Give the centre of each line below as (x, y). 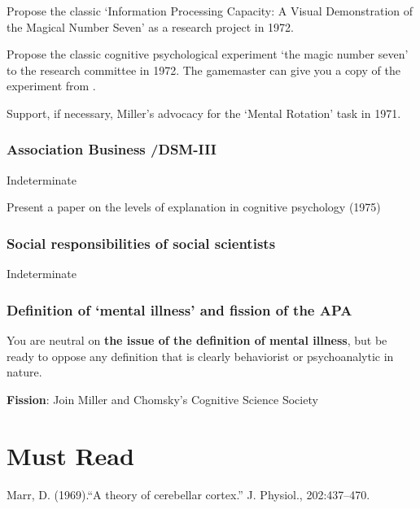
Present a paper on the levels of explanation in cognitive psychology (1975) (194, 207)
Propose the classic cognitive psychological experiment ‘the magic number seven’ (208, 54)
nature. (24, 372)
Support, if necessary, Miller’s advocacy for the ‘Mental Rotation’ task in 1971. (204, 113)
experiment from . (51, 86)
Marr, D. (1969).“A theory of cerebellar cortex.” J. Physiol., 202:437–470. (188, 494)
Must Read (70, 455)
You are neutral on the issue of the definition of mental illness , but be (197, 340)
